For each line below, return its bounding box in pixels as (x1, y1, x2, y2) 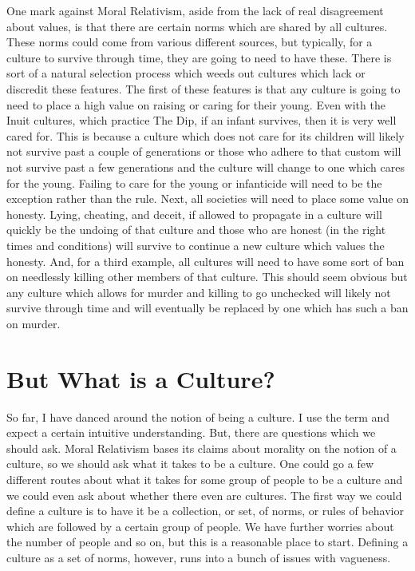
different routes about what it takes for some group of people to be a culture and (6, 470, 403, 487)
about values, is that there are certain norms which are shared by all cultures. (6, 18, 388, 34)
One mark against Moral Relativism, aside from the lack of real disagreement (6, 2, 384, 18)
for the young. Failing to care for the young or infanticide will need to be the (6, 174, 382, 191)
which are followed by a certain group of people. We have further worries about (6, 517, 394, 534)
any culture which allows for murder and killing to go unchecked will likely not (6, 284, 391, 300)
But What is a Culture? (6, 362, 275, 395)
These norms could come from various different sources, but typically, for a (6, 34, 373, 50)
